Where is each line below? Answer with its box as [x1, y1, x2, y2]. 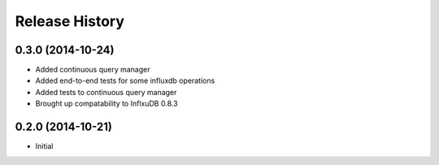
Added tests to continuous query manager [35, 87, 177, 97]
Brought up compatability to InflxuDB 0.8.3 [35, 98, 178, 109]
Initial [35, 141, 54, 151]
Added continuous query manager [35, 65, 150, 75]
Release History [15, 12, 125, 30]
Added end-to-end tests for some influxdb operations [35, 76, 215, 85]
